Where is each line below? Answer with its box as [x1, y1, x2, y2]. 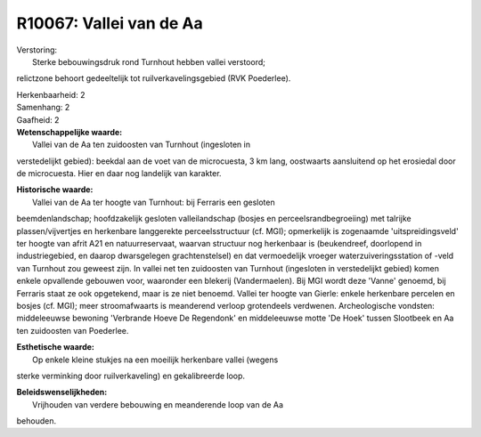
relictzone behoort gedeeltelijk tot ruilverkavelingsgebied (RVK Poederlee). [16, 73, 291, 84]
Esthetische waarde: [16, 342, 95, 352]
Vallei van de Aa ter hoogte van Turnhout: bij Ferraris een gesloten [32, 197, 275, 207]
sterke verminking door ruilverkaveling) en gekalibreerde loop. [16, 370, 245, 381]
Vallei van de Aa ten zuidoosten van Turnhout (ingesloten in [32, 139, 251, 150]
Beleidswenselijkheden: [16, 387, 108, 398]
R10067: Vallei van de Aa [16, 13, 204, 33]
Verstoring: [16, 45, 58, 55]
